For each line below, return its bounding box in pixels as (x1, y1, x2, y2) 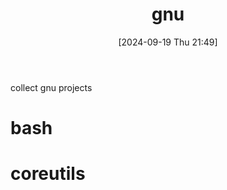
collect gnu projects (10, 81, 93, 93)
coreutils (10, 163, 86, 185)
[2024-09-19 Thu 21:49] (118, 36, 218, 48)
